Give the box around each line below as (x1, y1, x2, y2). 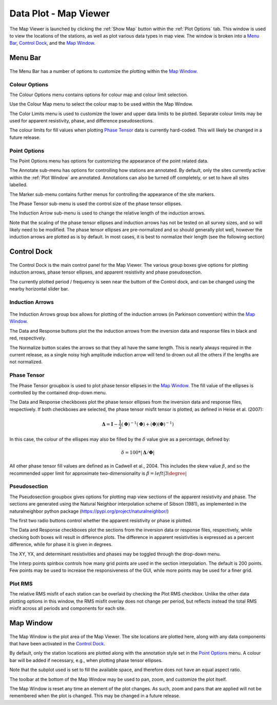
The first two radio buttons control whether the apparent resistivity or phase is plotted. (9, 517, 192, 523)
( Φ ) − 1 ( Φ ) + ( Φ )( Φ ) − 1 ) (121, 420, 174, 427)
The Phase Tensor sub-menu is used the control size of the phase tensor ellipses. (9, 201, 182, 207)
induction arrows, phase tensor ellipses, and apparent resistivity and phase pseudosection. (9, 269, 202, 275)
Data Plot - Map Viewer (9, 8, 110, 19)
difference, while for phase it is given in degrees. (9, 541, 113, 548)
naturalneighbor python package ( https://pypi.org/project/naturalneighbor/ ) (9, 508, 169, 514)
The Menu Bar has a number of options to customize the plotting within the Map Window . (9, 68, 198, 74)
